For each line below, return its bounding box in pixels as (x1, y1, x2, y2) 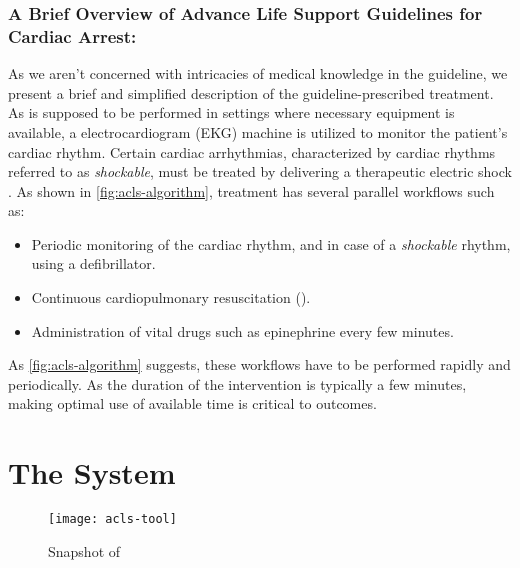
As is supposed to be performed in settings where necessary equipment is (8, 102, 455, 123)
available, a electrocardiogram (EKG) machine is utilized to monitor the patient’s (8, 121, 508, 142)
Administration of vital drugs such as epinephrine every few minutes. (31, 320, 454, 341)
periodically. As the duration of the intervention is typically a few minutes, (8, 373, 467, 394)
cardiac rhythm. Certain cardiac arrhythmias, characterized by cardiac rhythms (8, 141, 496, 162)
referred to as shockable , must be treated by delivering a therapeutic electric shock (8, 161, 512, 182)
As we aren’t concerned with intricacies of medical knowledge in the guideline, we (8, 63, 508, 84)
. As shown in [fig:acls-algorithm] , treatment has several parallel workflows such (8, 180, 495, 201)
